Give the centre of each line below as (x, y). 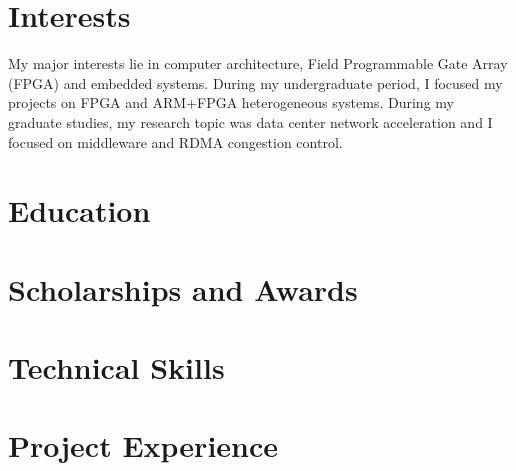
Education (79, 210)
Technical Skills (116, 367)
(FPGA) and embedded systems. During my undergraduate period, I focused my (255, 82)
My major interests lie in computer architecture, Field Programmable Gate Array (258, 63)
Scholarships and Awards (183, 288)
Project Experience (143, 445)
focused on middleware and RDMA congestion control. (175, 141)
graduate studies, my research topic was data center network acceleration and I (250, 121)
